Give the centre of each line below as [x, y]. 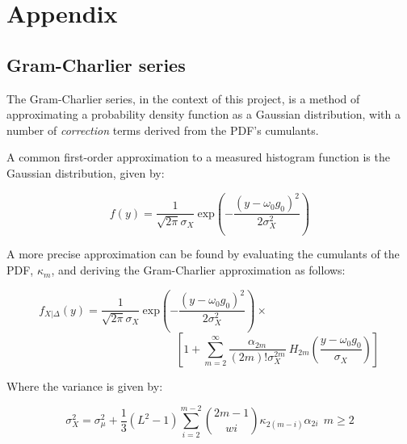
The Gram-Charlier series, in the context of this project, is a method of [183, 98]
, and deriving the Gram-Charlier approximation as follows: [198, 270]
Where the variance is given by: [85, 385]
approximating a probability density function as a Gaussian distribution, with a [203, 114]
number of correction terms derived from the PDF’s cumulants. [163, 130]
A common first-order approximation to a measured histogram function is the [198, 157]
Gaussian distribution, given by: [86, 172]
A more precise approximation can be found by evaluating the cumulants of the [203, 254]
